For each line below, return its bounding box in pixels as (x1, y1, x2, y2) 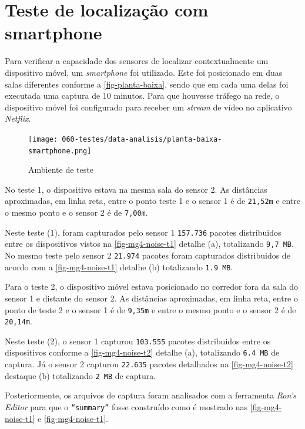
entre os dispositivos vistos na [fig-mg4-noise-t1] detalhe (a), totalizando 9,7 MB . (5, 237, 294, 250)
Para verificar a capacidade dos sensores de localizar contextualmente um (5, 55, 269, 67)
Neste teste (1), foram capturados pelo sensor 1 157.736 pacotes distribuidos (5, 226, 281, 238)
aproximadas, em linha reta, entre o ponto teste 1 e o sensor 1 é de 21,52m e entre (5, 195, 301, 207)
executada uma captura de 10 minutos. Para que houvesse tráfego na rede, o (5, 89, 280, 102)
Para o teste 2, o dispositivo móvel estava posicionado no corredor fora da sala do (5, 280, 298, 293)
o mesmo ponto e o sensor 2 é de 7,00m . (5, 206, 148, 219)
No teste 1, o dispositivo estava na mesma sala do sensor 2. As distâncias (5, 183, 267, 195)
